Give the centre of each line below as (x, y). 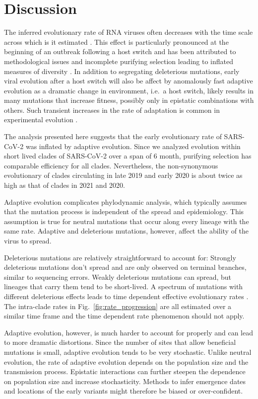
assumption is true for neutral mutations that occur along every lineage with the (127, 221)
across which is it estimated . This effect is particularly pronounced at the (116, 41)
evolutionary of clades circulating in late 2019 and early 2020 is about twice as (123, 175)
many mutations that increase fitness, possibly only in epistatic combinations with (129, 100)
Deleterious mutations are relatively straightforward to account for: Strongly (120, 257)
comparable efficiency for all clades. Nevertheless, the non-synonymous (111, 165)
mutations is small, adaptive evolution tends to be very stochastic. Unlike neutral (128, 352)
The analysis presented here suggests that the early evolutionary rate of (113, 136)
